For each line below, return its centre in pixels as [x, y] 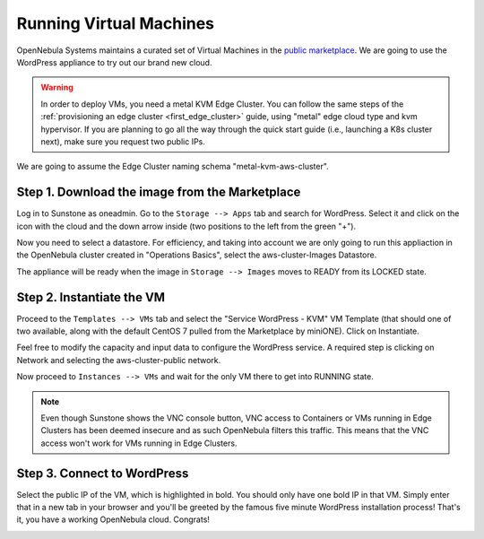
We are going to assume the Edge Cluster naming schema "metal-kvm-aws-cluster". [173, 167]
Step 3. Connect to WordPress [103, 473]
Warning [57, 87]
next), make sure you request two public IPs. [123, 141]
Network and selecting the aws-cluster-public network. [119, 360]
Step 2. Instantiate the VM [91, 297]
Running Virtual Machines [116, 23]
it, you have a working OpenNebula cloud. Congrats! [113, 519]
